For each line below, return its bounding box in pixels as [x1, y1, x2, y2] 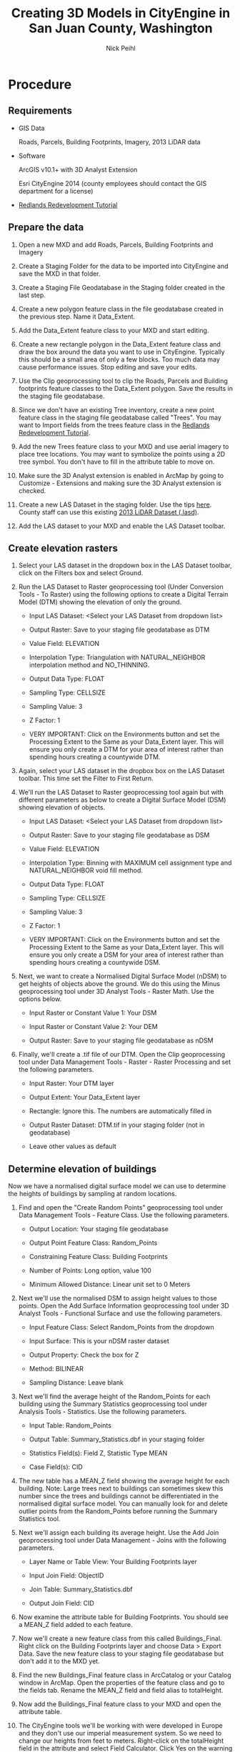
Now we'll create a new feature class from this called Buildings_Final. [18, 1634, 222, 1643]
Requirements [8, 105, 72, 117]
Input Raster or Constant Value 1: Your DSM [29, 1009, 157, 1017]
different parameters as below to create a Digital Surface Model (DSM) [18, 795, 226, 805]
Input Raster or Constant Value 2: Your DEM [29, 1022, 158, 1031]
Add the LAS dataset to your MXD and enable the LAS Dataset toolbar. [18, 522, 226, 530]
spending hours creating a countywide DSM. [29, 958, 161, 967]
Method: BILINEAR [29, 1365, 84, 1373]
